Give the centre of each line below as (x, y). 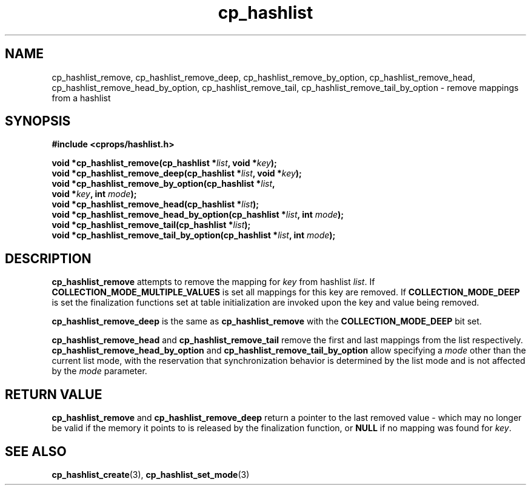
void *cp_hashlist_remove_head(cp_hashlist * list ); (155, 204)
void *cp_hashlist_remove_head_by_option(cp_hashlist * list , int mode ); (198, 215)
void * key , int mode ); (94, 194)
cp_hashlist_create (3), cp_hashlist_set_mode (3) (151, 474)
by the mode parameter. (99, 371)
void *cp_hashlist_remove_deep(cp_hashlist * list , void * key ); (177, 173)
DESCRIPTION (48, 258)
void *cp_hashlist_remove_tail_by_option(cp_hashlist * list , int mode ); (194, 235)
